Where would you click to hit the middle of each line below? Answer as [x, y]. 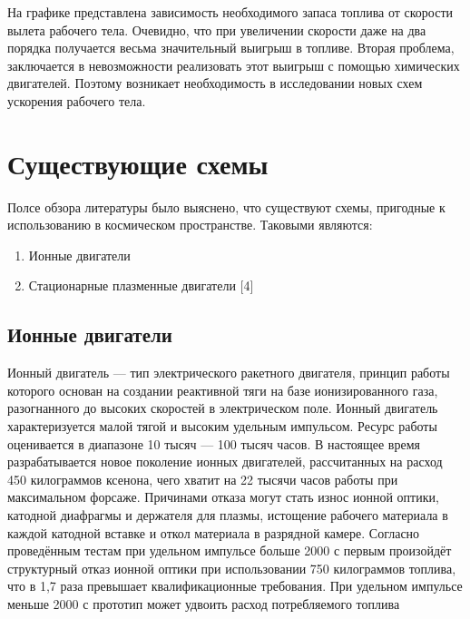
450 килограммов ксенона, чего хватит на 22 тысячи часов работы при [203, 479]
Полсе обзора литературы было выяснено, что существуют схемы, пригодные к [226, 206]
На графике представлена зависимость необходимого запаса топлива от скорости [230, 12]
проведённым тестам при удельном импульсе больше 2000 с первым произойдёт [230, 550]
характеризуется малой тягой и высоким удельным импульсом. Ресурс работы [222, 426]
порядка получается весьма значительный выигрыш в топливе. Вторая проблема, [231, 48]
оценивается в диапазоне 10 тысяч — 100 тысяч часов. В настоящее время [214, 443]
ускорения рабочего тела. [77, 100]
